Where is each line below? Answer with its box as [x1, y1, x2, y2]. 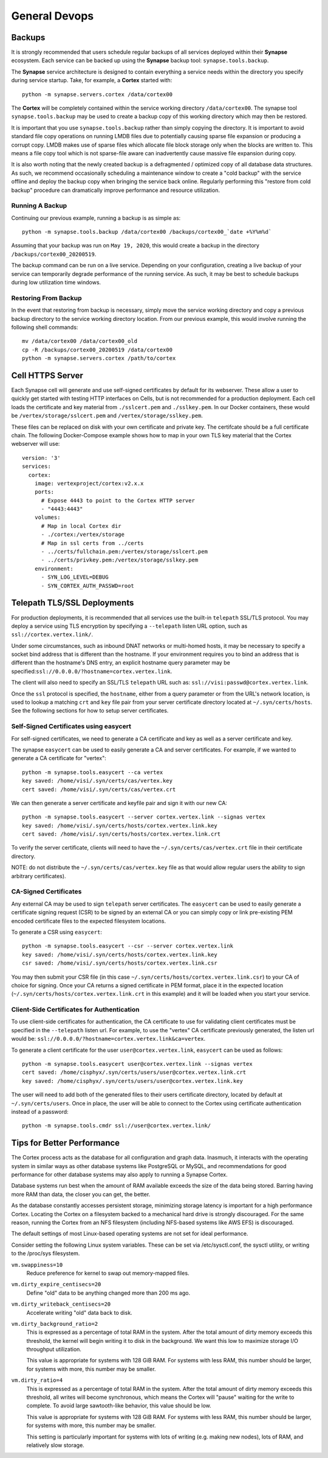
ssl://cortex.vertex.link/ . [11, 631, 94, 638]
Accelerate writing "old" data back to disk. [26, 1309, 133, 1316]
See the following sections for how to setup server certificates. [11, 707, 169, 714]
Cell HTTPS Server [11, 370, 83, 381]
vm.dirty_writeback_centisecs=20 [11, 1301, 111, 1308]
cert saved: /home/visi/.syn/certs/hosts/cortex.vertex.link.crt [22, 831, 221, 837]
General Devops [11, 9, 94, 23]
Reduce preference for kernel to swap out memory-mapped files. [26, 1269, 190, 1277]
